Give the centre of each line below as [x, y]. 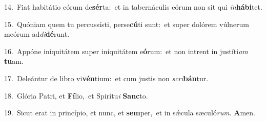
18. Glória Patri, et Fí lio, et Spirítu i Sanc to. [76, 95]
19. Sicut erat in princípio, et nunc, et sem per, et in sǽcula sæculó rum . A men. [130, 113]
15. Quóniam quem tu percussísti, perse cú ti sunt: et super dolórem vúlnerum [127, 24]
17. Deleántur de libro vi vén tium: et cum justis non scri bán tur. [106, 78]
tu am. [14, 61]
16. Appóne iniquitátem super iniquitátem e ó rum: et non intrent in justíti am [126, 51]
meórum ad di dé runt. [37, 34]
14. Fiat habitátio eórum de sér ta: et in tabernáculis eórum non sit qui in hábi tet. [133, 7]
